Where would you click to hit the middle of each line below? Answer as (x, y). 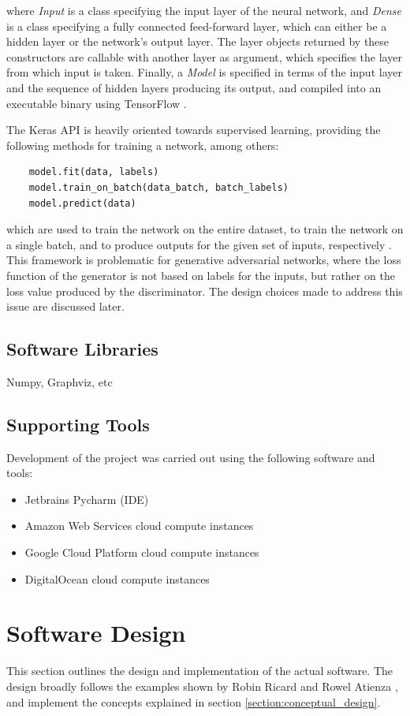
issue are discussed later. (65, 306)
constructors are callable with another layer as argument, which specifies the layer (204, 56)
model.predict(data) (82, 203)
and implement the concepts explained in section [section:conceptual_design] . (194, 701)
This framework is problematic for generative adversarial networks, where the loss (204, 260)
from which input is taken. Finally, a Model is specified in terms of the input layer (204, 72)
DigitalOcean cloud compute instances (117, 578)
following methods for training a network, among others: (143, 145)
